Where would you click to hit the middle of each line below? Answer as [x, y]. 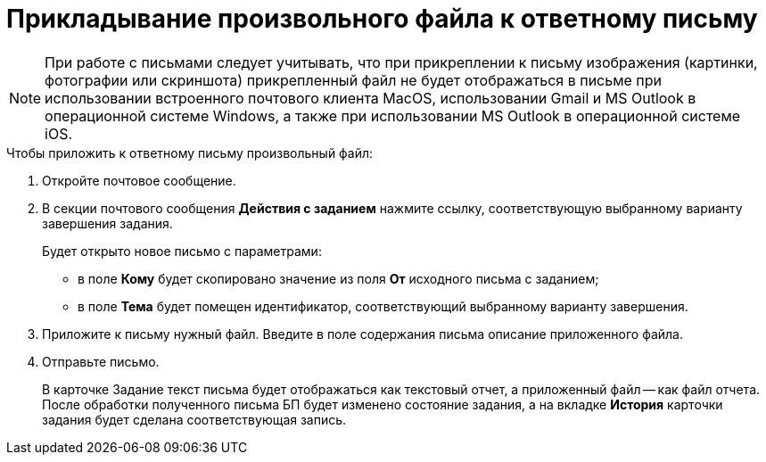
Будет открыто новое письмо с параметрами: [182, 251]
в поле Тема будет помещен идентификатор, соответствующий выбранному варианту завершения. [383, 306]
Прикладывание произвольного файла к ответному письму [382, 19]
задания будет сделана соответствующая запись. [194, 419]
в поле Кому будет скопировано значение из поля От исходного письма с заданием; [338, 278]
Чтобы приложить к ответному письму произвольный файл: [190, 153]
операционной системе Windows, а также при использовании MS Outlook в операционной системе [393, 115]
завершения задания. [107, 223]
